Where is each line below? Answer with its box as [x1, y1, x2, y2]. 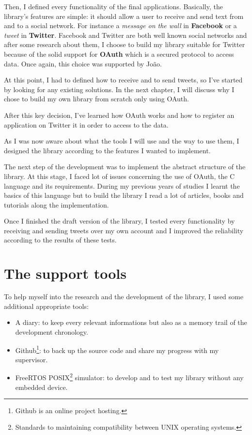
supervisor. [15, 354, 48, 364]
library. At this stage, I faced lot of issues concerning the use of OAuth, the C [4, 171, 235, 181]
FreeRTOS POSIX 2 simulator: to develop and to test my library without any [15, 371, 244, 383]
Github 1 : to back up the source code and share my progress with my [15, 343, 219, 355]
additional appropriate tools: [4, 301, 89, 311]
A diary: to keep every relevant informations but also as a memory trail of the [15, 317, 247, 327]
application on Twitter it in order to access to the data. [4, 119, 169, 129]
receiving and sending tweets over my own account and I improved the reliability [4, 225, 244, 235]
